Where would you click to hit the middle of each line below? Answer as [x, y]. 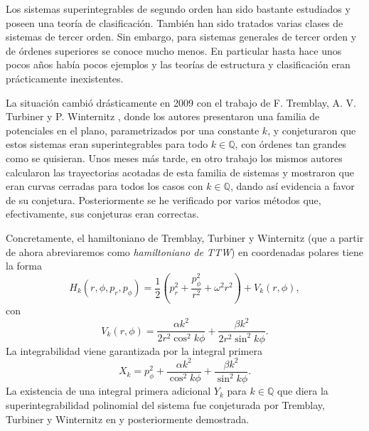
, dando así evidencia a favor [292, 186]
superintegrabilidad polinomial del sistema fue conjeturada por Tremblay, [165, 404]
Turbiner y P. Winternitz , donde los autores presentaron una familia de [163, 116]
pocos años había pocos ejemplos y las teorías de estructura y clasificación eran [178, 64]
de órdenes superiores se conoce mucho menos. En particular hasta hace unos [174, 50]
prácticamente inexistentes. [65, 78]
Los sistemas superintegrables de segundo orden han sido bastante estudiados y [178, 9]
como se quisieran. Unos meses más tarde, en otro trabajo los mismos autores [174, 158]
